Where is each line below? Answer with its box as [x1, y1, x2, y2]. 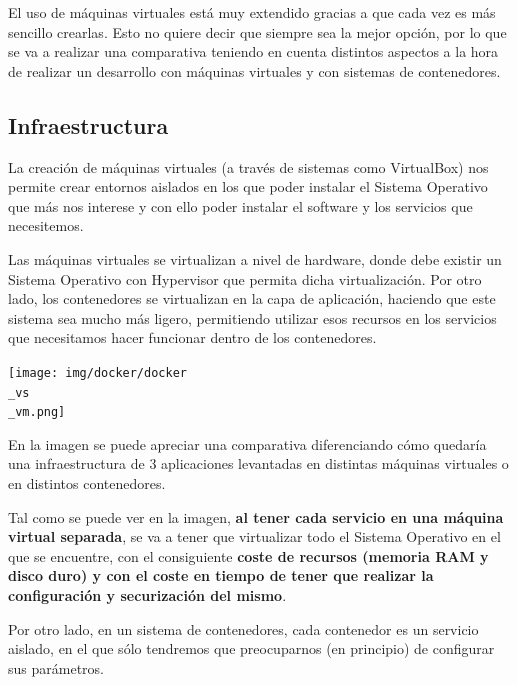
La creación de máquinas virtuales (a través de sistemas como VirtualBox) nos [8, 156, 489, 177]
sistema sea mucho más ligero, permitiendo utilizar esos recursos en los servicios [8, 307, 497, 328]
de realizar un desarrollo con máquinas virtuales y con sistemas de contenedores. [8, 60, 501, 81]
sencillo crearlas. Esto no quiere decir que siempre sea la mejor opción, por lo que [8, 21, 507, 42]
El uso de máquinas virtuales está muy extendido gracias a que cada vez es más [8, 2, 496, 22]
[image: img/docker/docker [8, 365, 187, 380]
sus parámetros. [8, 657, 104, 678]
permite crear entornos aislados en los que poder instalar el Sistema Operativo [8, 176, 488, 197]
